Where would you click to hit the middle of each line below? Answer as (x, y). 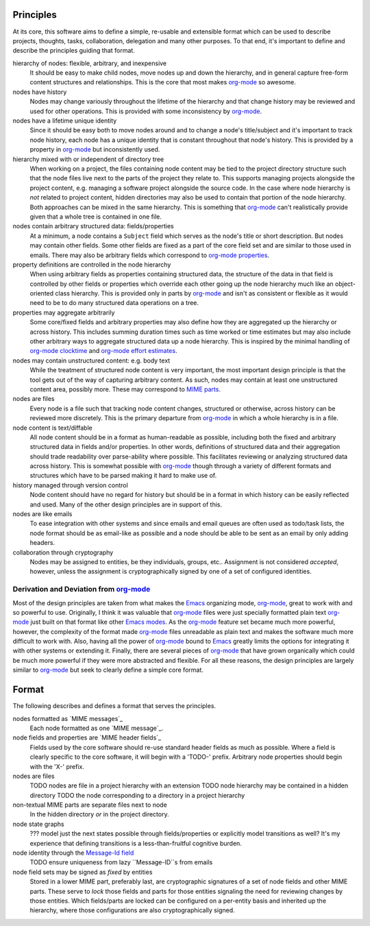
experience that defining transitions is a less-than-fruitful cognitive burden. (136, 843)
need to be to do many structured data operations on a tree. (114, 303)
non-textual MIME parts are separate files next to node (90, 805)
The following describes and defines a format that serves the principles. (114, 706)
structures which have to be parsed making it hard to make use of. (123, 476)
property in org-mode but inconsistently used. (95, 149)
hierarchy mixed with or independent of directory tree (88, 159)
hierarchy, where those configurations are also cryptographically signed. (133, 910)
